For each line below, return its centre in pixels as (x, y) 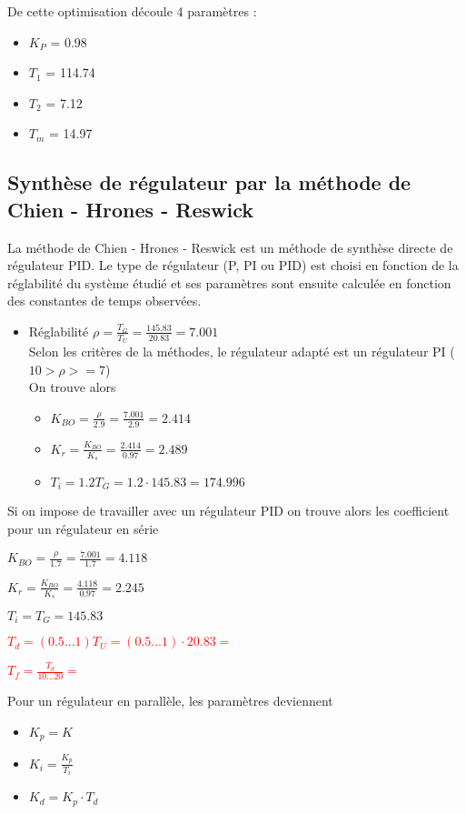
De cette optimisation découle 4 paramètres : (132, 11)
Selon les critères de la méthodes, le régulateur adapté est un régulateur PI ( (242, 352)
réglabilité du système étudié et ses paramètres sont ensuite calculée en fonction (229, 282)
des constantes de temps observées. (104, 301)
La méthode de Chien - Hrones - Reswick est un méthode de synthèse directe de (230, 247)
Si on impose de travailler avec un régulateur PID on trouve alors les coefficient (228, 511)
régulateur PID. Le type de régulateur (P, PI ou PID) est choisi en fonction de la (233, 265)
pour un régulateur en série (83, 529)
